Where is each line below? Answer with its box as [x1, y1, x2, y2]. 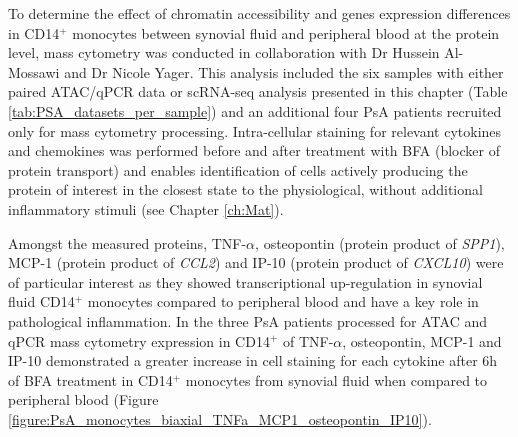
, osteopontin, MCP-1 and [342, 330, 502, 351]
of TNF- [282, 330, 334, 351]
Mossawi [8, 61, 60, 82]
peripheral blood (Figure [8, 389, 159, 410]
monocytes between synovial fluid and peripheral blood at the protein [72, 22, 500, 43]
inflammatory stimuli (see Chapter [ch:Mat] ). [8, 198, 284, 219]
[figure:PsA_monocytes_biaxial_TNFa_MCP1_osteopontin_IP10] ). [8, 408, 432, 429]
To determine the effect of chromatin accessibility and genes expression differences [8, 3, 511, 23]
